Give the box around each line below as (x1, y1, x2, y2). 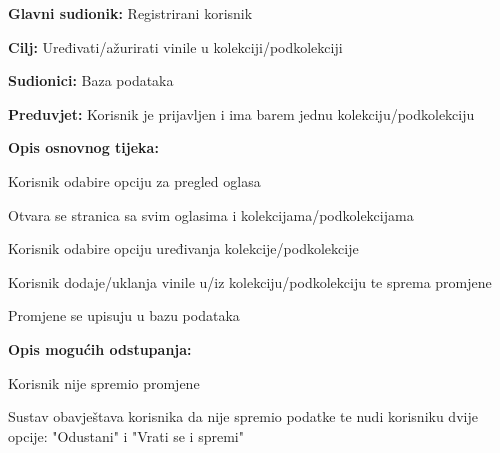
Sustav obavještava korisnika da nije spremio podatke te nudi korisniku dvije (8, 406, 478, 427)
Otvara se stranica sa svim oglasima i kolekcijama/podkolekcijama (8, 204, 414, 225)
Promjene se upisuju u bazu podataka (8, 305, 240, 326)
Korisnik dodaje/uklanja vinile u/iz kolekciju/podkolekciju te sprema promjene (8, 271, 492, 292)
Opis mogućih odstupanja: (8, 338, 192, 359)
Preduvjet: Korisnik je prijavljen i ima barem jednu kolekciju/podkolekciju (8, 103, 475, 124)
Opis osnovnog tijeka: (8, 137, 159, 158)
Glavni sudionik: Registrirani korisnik (8, 3, 253, 23)
